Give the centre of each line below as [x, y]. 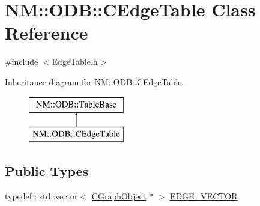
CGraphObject [119, 195]
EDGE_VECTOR [204, 195]
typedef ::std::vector [41, 195]
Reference [47, 33]
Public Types [47, 171]
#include [22, 62]
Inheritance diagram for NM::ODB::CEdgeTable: [95, 81]
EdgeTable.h [75, 62]
